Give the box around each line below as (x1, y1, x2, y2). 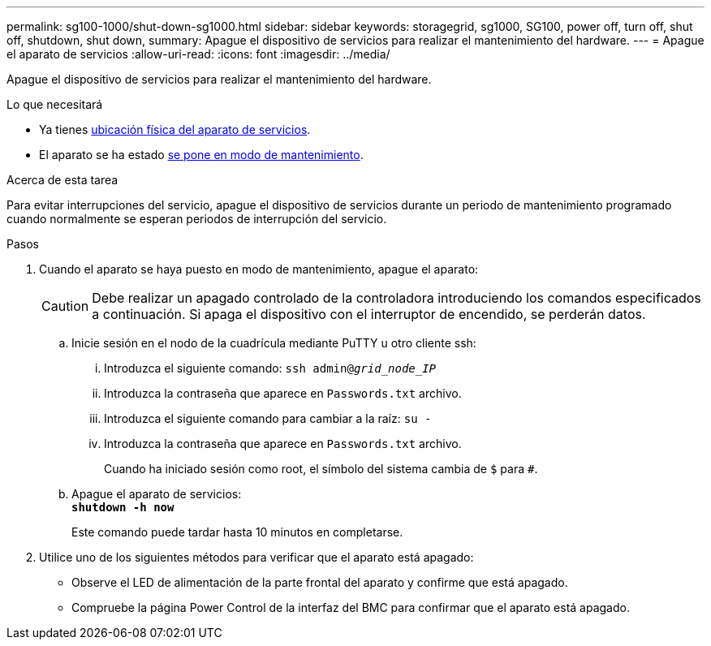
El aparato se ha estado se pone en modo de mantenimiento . (39, 148, 364, 161)
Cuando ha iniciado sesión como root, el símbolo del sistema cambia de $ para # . (104, 462, 538, 476)
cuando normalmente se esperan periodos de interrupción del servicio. (6, 212, 387, 226)
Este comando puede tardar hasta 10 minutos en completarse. (71, 525, 403, 539)
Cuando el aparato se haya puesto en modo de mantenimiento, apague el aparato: (39, 262, 479, 276)
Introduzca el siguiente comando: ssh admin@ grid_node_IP (104, 361, 437, 375)
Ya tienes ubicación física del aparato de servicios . (39, 123, 311, 136)
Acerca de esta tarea (6, 173, 118, 187)
